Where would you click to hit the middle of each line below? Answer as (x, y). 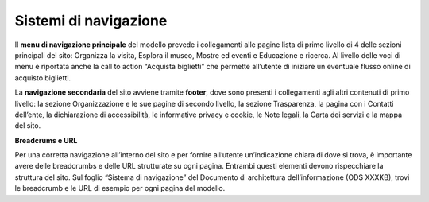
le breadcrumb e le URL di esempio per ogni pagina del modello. (120, 188)
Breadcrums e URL (46, 140)
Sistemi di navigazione (91, 21)
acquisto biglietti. (43, 78)
